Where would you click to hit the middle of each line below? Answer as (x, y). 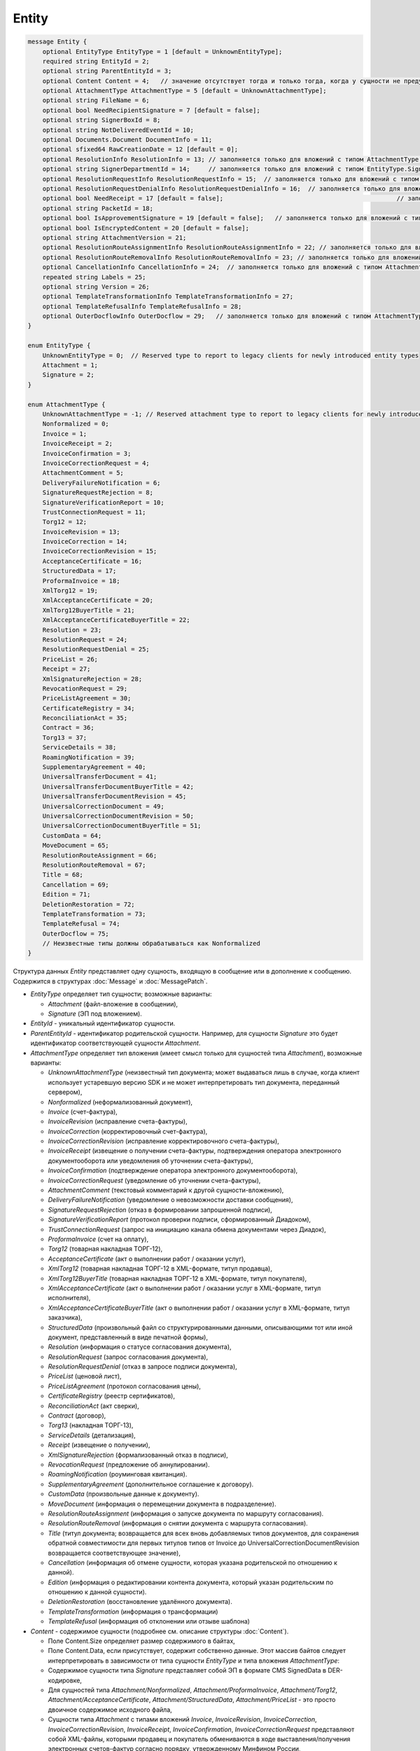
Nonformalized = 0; (76, 424)
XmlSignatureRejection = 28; (92, 679)
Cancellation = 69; (76, 885)
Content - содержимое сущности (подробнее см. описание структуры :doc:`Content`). (160, 1631)
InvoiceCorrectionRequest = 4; (96, 463)
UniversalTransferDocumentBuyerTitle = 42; (118, 787)
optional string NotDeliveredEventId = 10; (118, 130)
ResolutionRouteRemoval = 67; (94, 865)
